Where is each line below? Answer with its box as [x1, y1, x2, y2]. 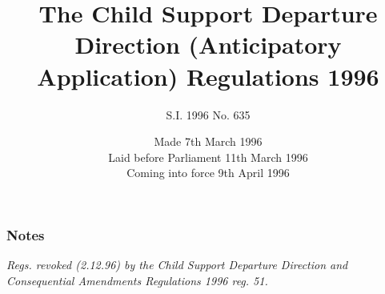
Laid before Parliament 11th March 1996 [108, 148, 308, 165]
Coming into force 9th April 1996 [126, 164, 290, 181]
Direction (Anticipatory [74, 28, 342, 61]
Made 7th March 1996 [154, 133, 263, 150]
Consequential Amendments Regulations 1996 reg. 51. [6, 272, 268, 288]
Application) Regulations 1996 [37, 59, 379, 92]
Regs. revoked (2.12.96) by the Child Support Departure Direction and [6, 256, 348, 273]
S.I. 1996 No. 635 [166, 106, 251, 123]
